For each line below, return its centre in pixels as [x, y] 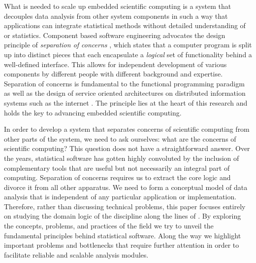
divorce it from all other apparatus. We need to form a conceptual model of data [126, 187]
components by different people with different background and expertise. [113, 74]
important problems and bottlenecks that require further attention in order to [122, 245]
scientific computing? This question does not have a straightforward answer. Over [127, 148]
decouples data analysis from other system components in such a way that [116, 16]
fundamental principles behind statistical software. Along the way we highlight [123, 235]
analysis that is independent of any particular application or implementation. [120, 197]
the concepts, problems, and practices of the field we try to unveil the [109, 226]
